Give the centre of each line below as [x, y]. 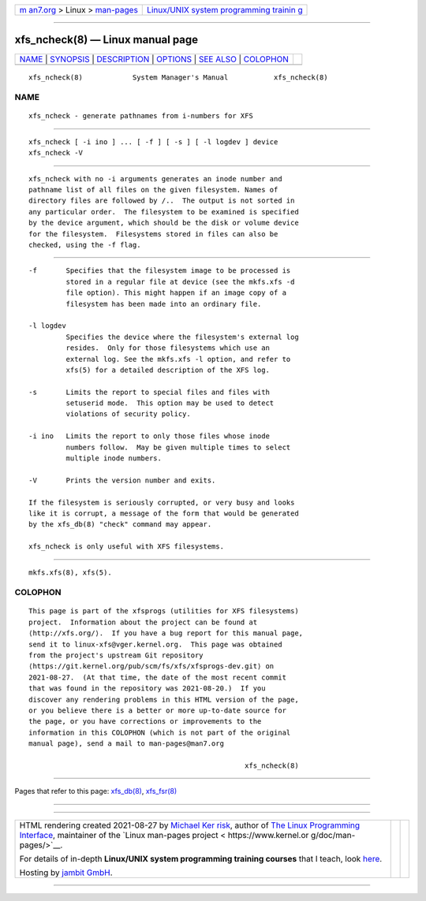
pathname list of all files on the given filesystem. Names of [153, 190]
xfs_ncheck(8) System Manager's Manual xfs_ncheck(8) [178, 77]
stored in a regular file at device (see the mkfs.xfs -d [180, 281]
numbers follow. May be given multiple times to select [178, 447]
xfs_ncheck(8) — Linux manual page [106, 40]
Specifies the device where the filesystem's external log [182, 337]
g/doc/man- [333, 835]
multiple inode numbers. [114, 458]
